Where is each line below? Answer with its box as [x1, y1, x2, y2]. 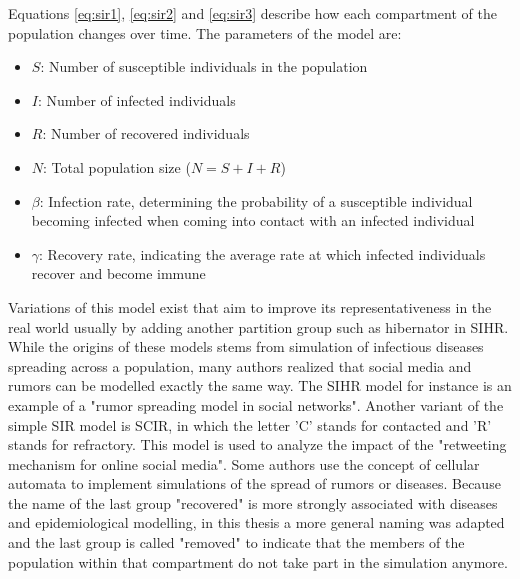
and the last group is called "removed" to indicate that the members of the [8, 532, 465, 553]
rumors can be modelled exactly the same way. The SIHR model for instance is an [8, 375, 512, 396]
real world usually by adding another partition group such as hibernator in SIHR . [8, 316, 509, 337]
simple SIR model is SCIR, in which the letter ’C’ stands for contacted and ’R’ [8, 414, 492, 435]
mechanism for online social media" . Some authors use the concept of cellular [8, 453, 480, 474]
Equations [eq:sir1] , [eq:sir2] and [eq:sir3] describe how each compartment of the [8, 3, 497, 23]
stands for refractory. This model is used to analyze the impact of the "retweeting [8, 434, 507, 455]
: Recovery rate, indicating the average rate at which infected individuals [39, 243, 486, 264]
